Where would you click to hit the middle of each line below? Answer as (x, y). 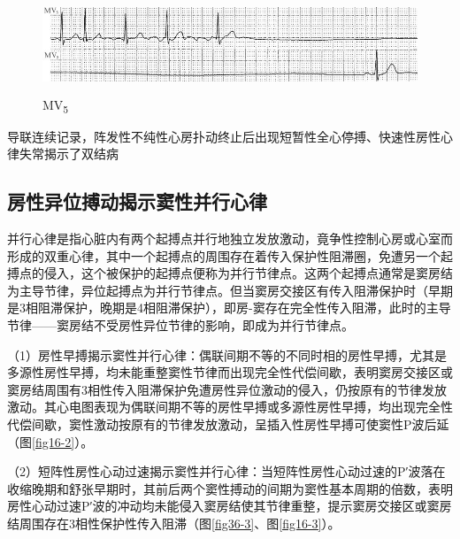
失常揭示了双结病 (69, 154)
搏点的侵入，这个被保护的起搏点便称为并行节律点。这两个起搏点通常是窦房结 (230, 273)
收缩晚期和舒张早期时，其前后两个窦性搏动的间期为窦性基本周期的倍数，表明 (230, 488)
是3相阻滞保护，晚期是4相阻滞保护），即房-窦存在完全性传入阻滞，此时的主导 (229, 308)
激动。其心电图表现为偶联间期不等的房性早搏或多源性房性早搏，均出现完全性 (230, 407)
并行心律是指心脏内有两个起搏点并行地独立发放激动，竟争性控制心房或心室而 (230, 239)
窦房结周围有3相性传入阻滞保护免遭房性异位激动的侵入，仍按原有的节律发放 (227, 389)
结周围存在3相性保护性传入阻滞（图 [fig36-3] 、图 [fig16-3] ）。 (174, 524)
